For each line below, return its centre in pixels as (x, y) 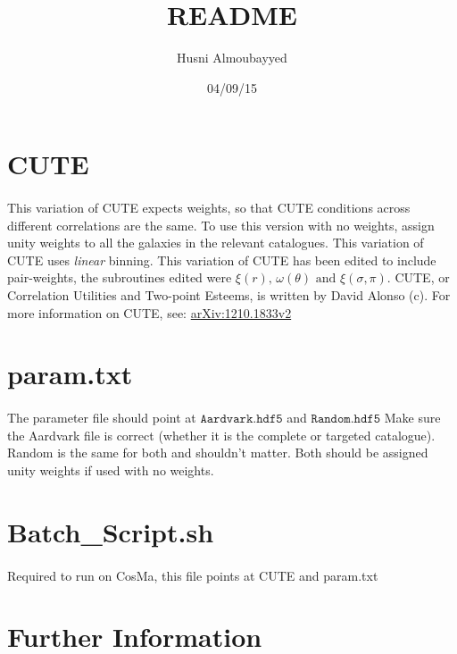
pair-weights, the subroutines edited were (120, 277)
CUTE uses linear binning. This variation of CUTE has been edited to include (222, 260)
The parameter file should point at (102, 418)
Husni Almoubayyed (232, 58)
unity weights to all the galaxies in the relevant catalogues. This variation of (216, 243)
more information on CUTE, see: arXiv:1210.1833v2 (150, 312)
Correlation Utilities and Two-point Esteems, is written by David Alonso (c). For (229, 295)
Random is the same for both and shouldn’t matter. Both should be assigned (218, 453)
